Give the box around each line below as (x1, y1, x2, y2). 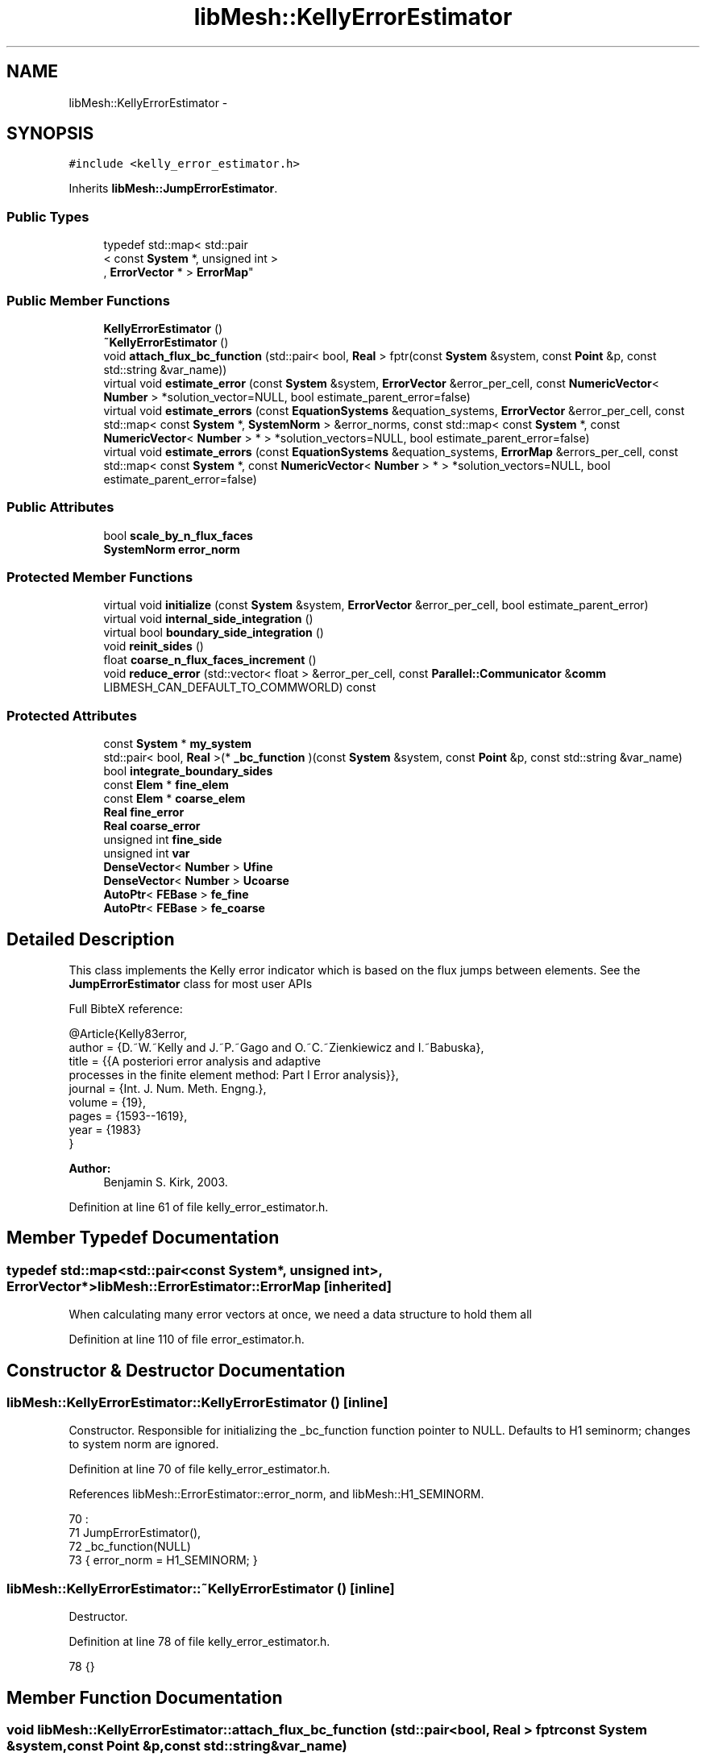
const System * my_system (103, 737, 252, 751)
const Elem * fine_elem (103, 778, 229, 792)
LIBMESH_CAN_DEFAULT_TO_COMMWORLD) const (103, 680, 376, 695)
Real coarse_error (103, 819, 201, 833)
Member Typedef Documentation (6, 1227, 280, 1248)
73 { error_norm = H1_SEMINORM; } (69, 1553, 258, 1568)
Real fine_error (103, 805, 185, 820)
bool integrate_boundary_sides (103, 764, 273, 779)
